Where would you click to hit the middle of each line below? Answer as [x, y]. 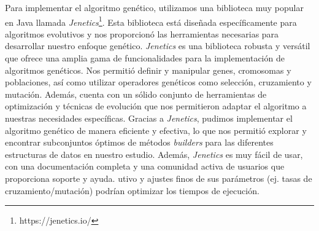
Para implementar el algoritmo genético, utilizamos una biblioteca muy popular [154, 7]
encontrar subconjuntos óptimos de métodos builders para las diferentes [139, 142]
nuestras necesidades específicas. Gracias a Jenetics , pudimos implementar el [149, 118]
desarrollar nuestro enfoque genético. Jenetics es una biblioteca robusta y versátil [158, 46]
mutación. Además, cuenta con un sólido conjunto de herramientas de [136, 94]
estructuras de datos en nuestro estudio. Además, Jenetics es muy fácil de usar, [154, 154]
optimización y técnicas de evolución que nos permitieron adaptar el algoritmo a [156, 106]
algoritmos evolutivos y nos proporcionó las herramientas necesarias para [142, 33]
